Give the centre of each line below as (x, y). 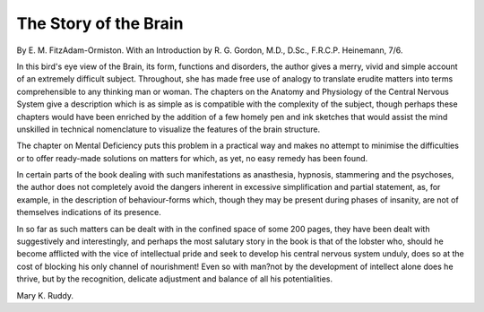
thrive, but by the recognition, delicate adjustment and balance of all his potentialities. (175, 279)
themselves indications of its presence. (89, 212)
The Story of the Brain (100, 23)
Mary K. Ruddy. (45, 295)
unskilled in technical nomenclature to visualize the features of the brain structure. (169, 129)
